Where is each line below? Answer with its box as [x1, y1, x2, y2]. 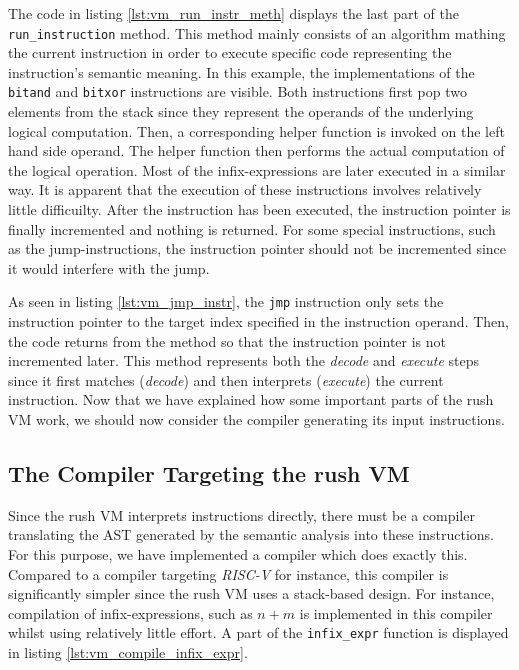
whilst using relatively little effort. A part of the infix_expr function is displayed [8, 622, 509, 643]
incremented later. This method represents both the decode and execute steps [8, 350, 479, 371]
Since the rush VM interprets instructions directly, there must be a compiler [8, 504, 475, 525]
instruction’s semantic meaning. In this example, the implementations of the [8, 61, 475, 82]
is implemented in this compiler [299, 602, 493, 623]
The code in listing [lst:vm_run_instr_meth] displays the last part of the [8, 3, 459, 23]
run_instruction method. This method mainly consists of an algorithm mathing [8, 22, 506, 43]
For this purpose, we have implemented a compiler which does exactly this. [8, 544, 468, 565]
